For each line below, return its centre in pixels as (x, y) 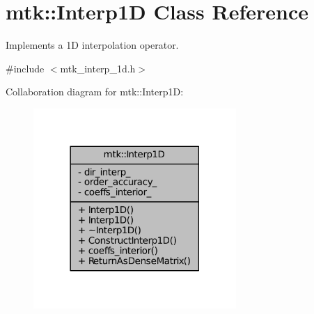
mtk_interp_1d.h (98, 68)
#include (25, 68)
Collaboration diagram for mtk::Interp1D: (95, 92)
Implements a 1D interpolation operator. (92, 45)
